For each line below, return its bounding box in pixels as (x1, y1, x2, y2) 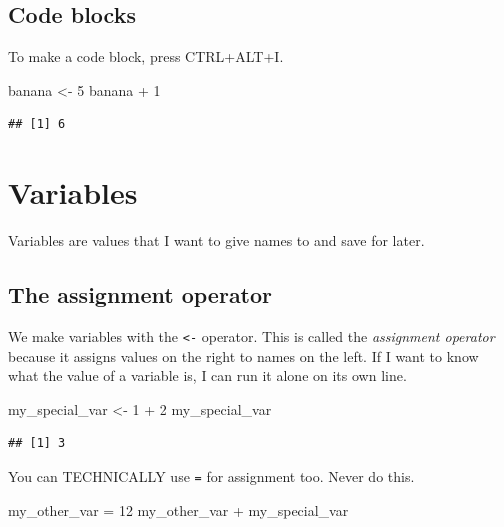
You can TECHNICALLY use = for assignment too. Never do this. (8, 465, 415, 486)
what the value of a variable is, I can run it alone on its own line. (8, 365, 407, 386)
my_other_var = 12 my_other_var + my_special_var (8, 499, 349, 520)
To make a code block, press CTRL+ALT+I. (8, 46, 284, 67)
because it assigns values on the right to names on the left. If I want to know (8, 345, 479, 366)
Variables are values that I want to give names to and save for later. (8, 230, 425, 251)
